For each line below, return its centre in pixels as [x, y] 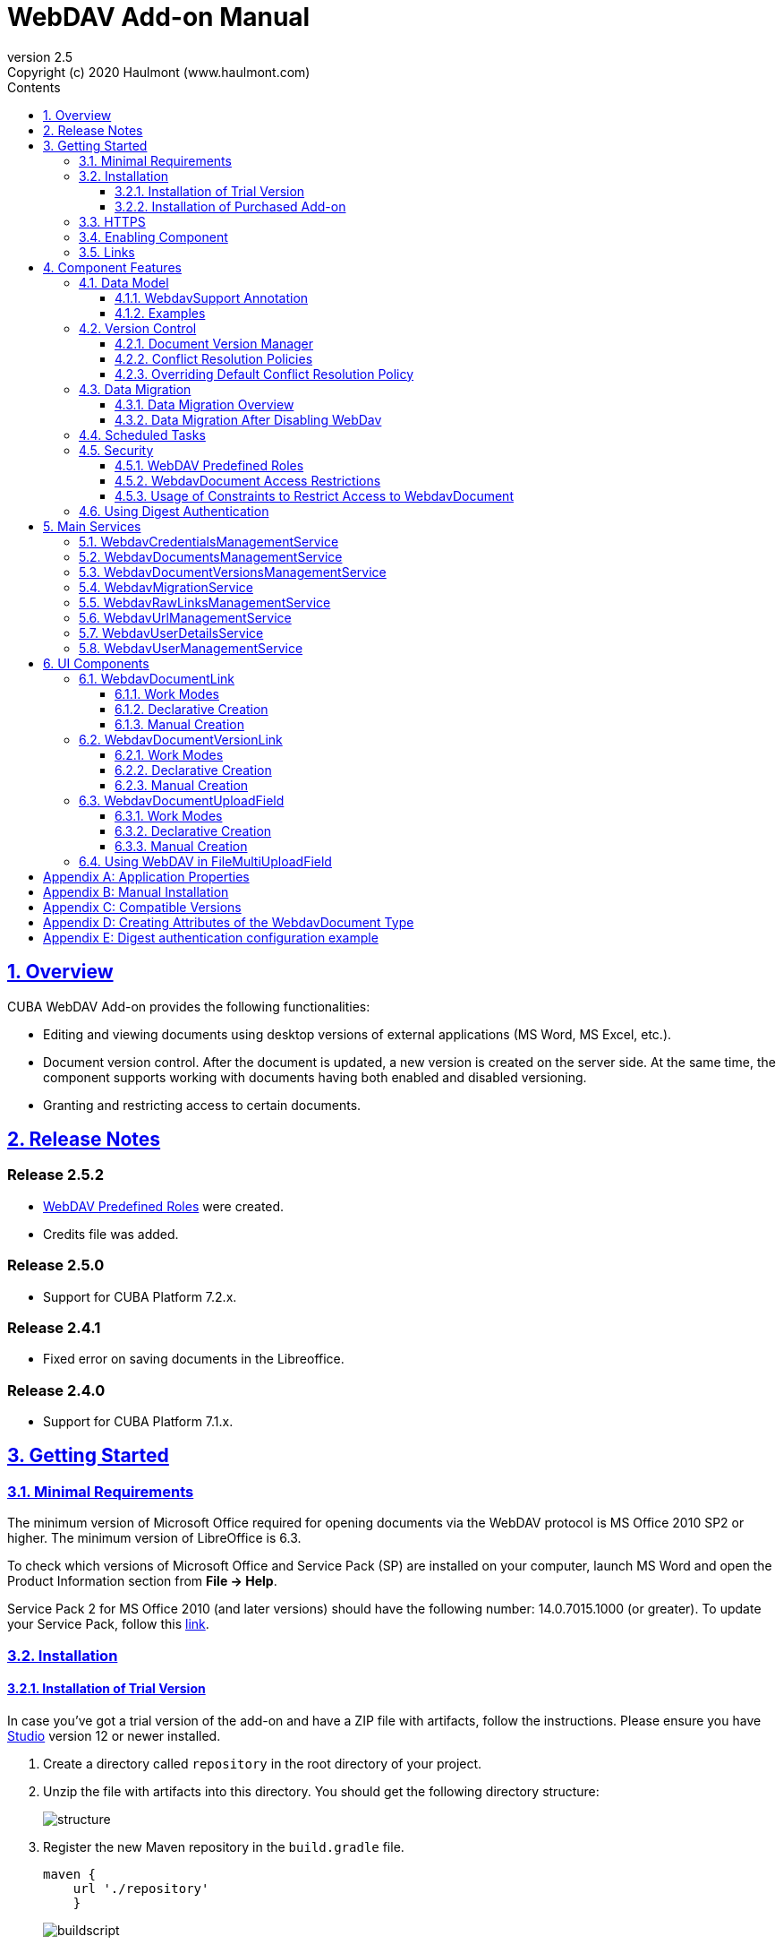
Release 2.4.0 [56, 1390]
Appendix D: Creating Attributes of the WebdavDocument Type [229, 922]
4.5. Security [116, 450]
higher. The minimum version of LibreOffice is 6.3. [154, 1538]
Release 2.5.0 [56, 1265]
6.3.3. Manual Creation [181, 846]
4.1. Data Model [124, 282]
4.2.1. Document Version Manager [214, 343]
